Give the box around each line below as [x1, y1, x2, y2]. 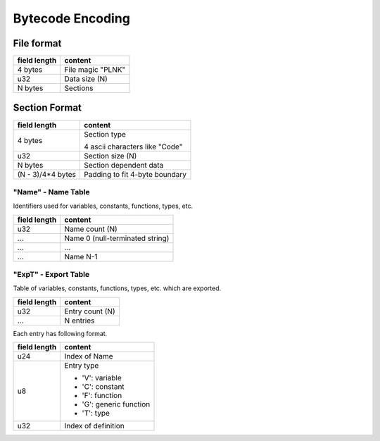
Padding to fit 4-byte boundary [84, 169, 186, 179]
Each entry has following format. [13, 329, 108, 337]
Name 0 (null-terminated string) [64, 233, 170, 243]
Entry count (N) [64, 306, 115, 316]
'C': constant [82, 382, 125, 392]
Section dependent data [84, 160, 164, 170]
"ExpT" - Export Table [13, 270, 90, 280]
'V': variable [82, 373, 122, 383]
